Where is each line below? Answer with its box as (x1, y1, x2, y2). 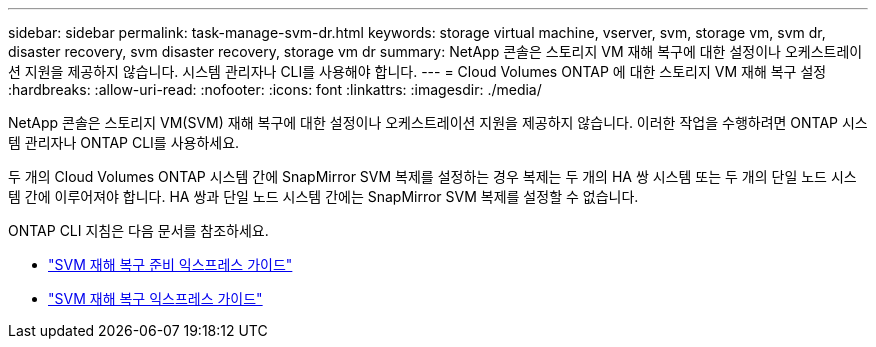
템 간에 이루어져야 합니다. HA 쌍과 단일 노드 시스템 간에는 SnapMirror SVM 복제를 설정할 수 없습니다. (8, 188, 639, 205)
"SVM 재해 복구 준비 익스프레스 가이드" (48, 256, 293, 273)
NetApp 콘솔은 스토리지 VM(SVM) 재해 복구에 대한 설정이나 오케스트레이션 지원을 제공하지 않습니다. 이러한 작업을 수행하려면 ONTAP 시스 (8, 114, 868, 131)
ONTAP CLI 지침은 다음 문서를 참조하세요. (8, 222, 269, 239)
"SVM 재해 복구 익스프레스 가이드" (48, 290, 263, 307)
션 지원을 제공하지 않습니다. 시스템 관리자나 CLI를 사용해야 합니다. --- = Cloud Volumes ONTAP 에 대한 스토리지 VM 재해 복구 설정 (8, 63, 827, 80)
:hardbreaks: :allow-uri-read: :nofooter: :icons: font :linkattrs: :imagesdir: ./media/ (8, 81, 542, 98)
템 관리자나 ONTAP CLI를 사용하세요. (8, 134, 240, 151)
